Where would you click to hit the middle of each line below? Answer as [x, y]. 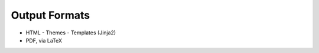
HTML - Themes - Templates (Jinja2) [71, 33]
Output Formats [51, 15]
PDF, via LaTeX [44, 40]
